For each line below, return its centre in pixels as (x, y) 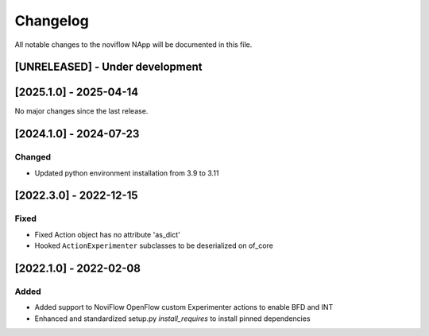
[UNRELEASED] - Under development (108, 67)
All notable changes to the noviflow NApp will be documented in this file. (133, 44)
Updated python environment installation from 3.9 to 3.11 (127, 173)
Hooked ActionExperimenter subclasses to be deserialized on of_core (154, 245)
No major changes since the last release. (81, 111)
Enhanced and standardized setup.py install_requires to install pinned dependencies (172, 319)
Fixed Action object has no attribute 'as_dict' (107, 234)
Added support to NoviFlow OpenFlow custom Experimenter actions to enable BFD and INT (184, 307)
